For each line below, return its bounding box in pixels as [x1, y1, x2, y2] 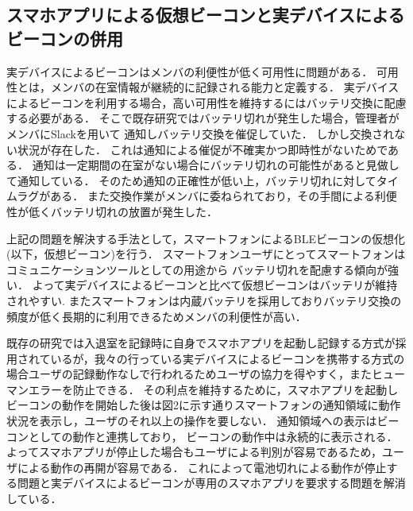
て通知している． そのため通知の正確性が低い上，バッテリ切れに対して [6, 172, 376, 188]
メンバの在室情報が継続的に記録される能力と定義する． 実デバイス [50, 79, 399, 95]
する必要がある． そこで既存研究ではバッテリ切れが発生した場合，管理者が [6, 110, 399, 126]
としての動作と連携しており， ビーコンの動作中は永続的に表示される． [28, 428, 398, 444]
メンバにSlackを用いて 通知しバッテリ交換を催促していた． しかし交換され [6, 125, 395, 141]
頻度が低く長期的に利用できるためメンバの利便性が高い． [6, 308, 307, 324]
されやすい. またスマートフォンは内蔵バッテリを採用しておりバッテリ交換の [6, 292, 402, 308]
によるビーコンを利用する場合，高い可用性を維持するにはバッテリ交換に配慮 [6, 94, 407, 110]
